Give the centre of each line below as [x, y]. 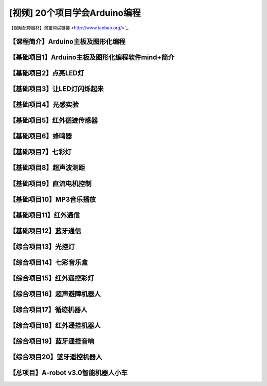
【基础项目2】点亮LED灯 [47, 73]
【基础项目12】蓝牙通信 [45, 231]
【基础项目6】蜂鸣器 [41, 136]
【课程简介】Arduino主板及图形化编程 [67, 42]
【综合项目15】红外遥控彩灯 [52, 278]
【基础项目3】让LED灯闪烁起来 [56, 89]
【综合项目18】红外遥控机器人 [55, 325]
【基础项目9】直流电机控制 [50, 184]
